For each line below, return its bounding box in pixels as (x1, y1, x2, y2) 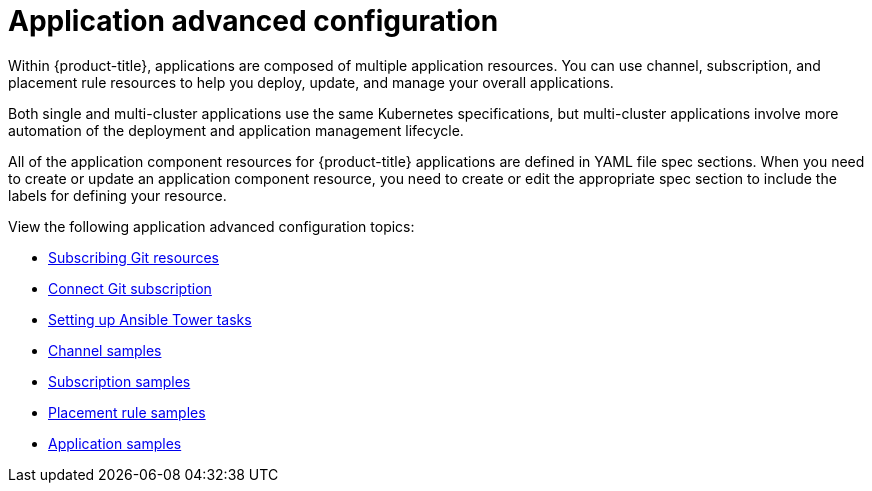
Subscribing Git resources (48, 248, 219, 266)
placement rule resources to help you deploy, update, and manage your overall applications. (8, 73, 614, 91)
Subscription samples (48, 372, 191, 390)
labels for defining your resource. (8, 186, 227, 204)
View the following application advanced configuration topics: (8, 217, 415, 235)
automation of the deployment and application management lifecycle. (8, 121, 464, 139)
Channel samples (48, 341, 162, 359)
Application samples (48, 434, 182, 452)
